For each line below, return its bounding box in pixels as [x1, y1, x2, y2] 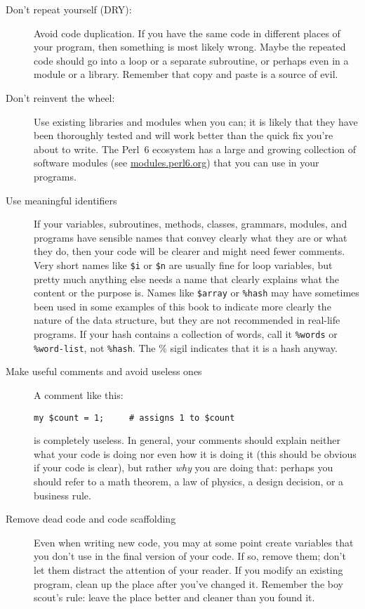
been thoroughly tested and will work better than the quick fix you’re [34, 128, 333, 143]
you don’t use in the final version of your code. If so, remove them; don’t [34, 549, 346, 563]
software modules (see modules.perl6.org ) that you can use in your [34, 155, 319, 170]
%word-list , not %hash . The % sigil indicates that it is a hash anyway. [34, 340, 338, 355]
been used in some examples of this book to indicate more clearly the [34, 299, 331, 313]
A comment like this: [34, 387, 124, 402]
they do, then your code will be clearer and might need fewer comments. [34, 244, 345, 258]
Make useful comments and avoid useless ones [6, 364, 202, 379]
